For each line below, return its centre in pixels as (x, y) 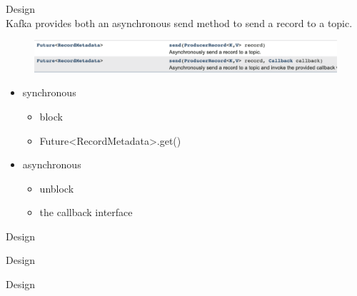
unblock (57, 188)
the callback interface (86, 212)
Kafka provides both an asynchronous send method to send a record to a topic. (179, 22)
